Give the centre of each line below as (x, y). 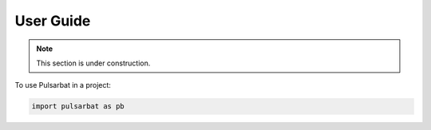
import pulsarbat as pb (78, 106)
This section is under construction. (93, 63)
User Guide (53, 21)
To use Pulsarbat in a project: (63, 85)
